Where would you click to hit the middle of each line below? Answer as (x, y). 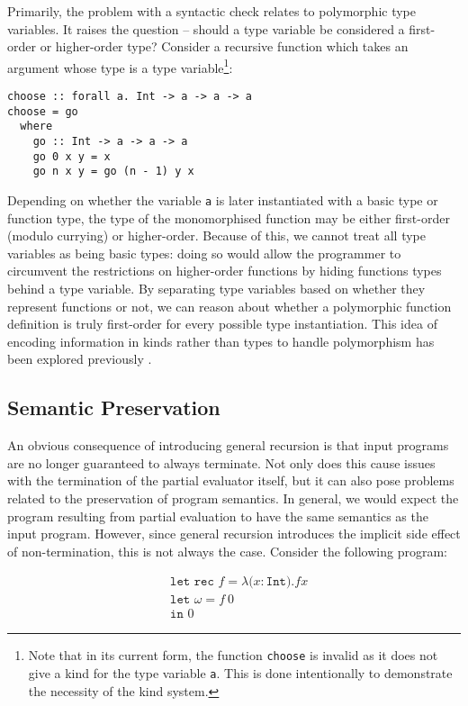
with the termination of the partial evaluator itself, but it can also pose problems (231, 480)
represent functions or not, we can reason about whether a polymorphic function (229, 306)
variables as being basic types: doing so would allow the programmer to (204, 253)
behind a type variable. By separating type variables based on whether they (216, 288)
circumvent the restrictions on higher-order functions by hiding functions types (225, 271)
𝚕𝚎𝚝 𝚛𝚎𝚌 (192, 582)
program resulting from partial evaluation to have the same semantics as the (218, 516)
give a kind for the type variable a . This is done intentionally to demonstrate (240, 673)
